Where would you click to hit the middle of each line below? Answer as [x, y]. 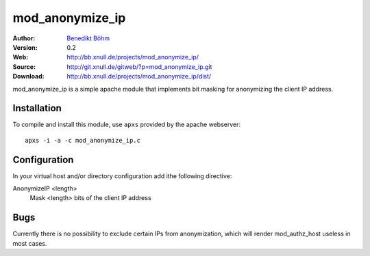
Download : [28, 76]
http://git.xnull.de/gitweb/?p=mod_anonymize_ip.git [139, 67]
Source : [24, 67]
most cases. [30, 243]
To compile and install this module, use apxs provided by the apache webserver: [127, 125]
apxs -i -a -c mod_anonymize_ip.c [83, 140]
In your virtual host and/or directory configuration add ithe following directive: [122, 176]
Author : [24, 38]
